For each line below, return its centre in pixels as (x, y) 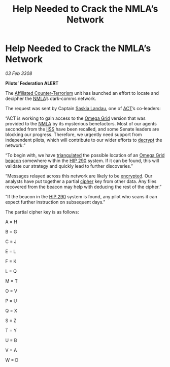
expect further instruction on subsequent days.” (55, 202)
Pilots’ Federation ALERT (32, 83)
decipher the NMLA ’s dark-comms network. (51, 98)
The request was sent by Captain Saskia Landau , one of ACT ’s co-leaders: (83, 108)
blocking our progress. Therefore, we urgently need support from (74, 134)
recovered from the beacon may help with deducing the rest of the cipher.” (83, 187)
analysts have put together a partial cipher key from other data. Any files (81, 181)
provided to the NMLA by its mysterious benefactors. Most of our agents (81, 123)
